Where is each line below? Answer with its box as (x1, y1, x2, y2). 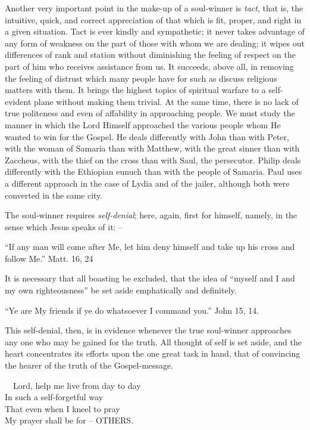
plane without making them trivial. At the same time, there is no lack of (33, 95, 299, 107)
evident (5, 95, 32, 107)
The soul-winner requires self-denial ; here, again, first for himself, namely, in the (5, 209, 298, 221)
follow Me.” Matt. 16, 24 (5, 252, 93, 264)
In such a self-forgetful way (5, 391, 104, 403)
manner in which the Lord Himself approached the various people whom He (5, 118, 281, 131)
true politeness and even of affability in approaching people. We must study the (5, 107, 295, 119)
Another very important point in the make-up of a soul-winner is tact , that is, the (5, 2, 303, 14)
